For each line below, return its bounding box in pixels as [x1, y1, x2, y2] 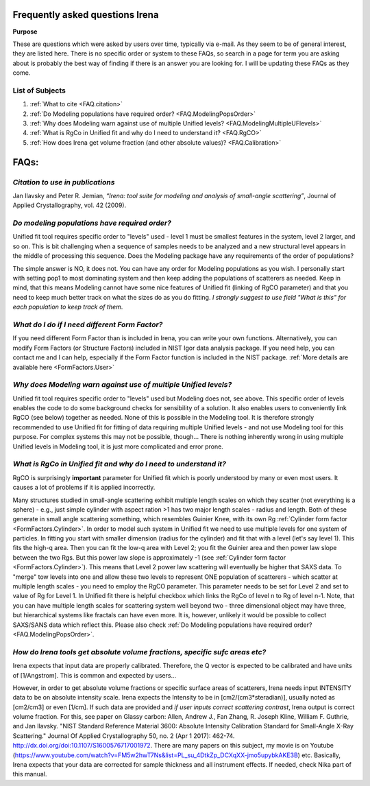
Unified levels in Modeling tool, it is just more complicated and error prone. [12, 442, 224, 451]
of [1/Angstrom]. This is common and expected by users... [12, 671, 177, 679]
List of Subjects [12, 86, 66, 95]
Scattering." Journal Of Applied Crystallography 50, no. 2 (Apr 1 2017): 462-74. [12, 731, 235, 740]
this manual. [12, 770, 47, 778]
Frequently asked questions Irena [12, 9, 159, 21]
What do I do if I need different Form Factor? [12, 320, 163, 329]
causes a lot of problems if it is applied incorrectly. [12, 484, 156, 492]
